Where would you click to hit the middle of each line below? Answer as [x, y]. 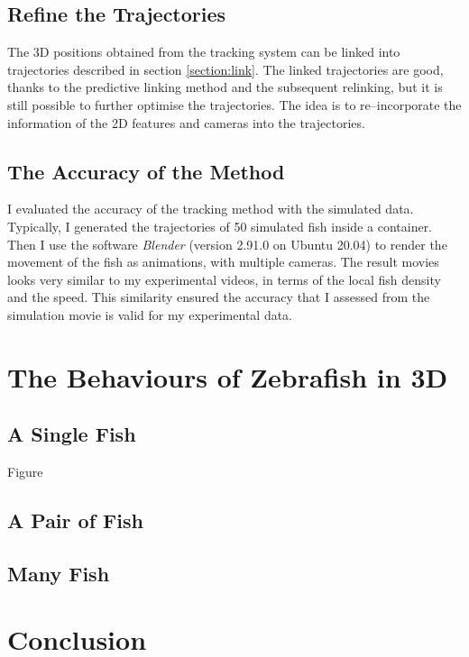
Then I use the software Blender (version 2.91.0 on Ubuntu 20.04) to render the [227, 244]
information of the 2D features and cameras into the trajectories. [186, 122]
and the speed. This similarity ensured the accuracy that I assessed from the [219, 297]
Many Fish [59, 573]
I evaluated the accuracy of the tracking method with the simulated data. [211, 209]
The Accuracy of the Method [146, 171]
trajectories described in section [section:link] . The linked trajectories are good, [225, 69]
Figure [25, 472]
